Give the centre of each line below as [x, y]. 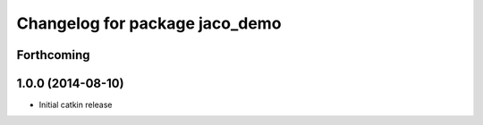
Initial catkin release [76, 105]
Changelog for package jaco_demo [149, 23]
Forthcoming [53, 55]
